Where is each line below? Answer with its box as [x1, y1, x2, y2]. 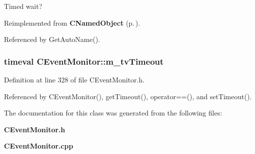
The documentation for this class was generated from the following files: [4, 108, 222, 118]
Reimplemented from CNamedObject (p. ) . [4, 17, 140, 28]
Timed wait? [4, 1, 42, 11]
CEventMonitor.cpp [4, 141, 73, 151]
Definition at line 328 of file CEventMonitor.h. [4, 75, 145, 84]
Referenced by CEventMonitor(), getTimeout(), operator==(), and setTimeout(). [4, 91, 252, 101]
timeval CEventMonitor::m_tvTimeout [4, 55, 164, 67]
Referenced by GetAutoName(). [4, 34, 100, 44]
